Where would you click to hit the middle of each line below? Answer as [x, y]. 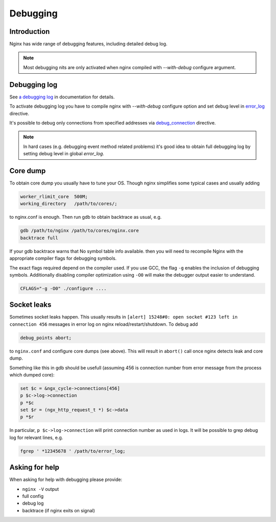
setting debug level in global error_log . [64, 154]
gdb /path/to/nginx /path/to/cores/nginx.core [79, 231]
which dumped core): [32, 374]
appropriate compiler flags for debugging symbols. [63, 258]
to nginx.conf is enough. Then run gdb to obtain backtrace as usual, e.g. [86, 217]
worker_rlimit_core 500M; [54, 196]
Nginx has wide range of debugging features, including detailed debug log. [88, 44]
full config [33, 496]
